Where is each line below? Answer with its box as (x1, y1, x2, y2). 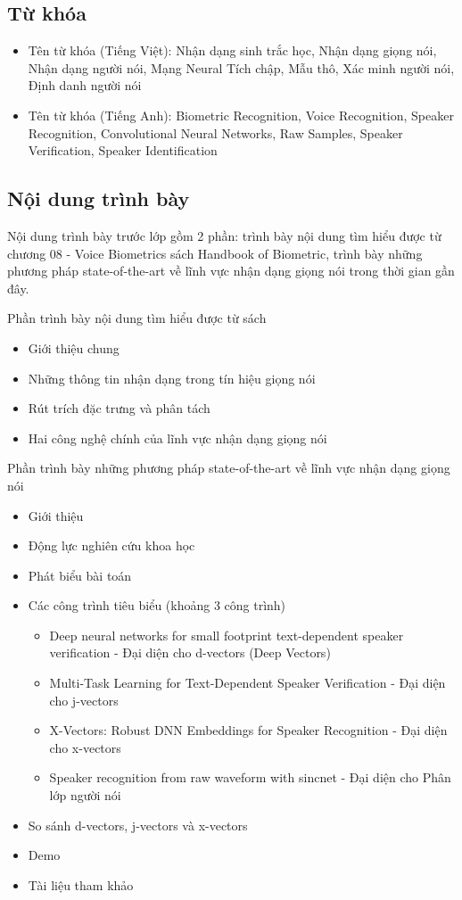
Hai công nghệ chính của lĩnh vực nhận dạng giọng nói (28, 428, 327, 447)
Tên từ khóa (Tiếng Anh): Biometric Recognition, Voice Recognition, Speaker (28, 105, 454, 124)
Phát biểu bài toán (28, 566, 132, 584)
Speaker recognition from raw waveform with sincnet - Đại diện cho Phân (49, 768, 451, 787)
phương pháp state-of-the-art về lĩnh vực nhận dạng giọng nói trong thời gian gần (7, 261, 455, 280)
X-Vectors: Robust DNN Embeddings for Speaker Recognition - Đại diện (49, 721, 448, 739)
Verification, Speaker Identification (28, 141, 218, 160)
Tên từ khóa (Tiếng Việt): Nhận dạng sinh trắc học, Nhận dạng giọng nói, (28, 41, 437, 60)
